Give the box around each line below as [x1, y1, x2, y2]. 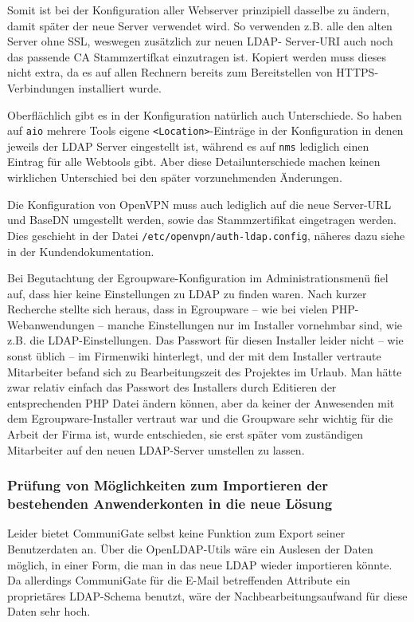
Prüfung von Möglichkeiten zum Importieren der [7, 475, 328, 495]
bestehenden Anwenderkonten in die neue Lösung [7, 494, 333, 514]
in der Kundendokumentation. [7, 242, 154, 259]
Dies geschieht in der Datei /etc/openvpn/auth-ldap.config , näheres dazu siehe [7, 226, 405, 243]
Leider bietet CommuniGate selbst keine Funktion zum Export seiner [7, 525, 346, 541]
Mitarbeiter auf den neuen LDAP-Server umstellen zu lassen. [7, 441, 305, 458]
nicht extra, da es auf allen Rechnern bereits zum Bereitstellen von [7, 64, 333, 81]
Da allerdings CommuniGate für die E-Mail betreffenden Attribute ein [7, 572, 350, 589]
